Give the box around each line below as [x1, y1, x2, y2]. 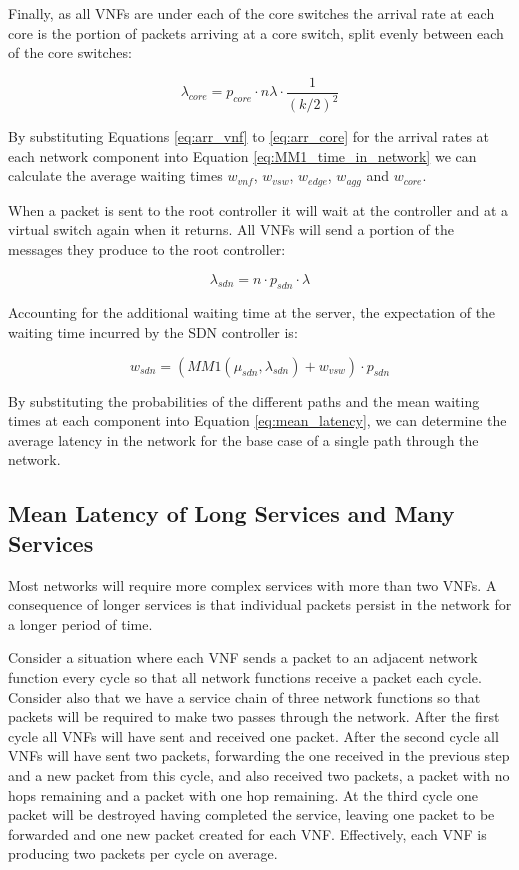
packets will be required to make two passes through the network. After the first [8, 706, 500, 727]
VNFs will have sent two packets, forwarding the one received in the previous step [8, 745, 510, 766]
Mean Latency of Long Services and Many [8, 498, 455, 529]
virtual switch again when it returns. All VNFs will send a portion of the [8, 219, 454, 240]
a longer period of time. [8, 613, 153, 634]
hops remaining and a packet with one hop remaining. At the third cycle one [8, 784, 478, 805]
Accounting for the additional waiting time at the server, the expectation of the [8, 302, 496, 323]
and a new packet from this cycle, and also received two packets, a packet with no [8, 764, 510, 785]
